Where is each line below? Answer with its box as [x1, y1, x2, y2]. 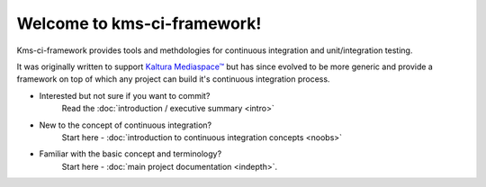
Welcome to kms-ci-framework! [16, 13, 262, 33]
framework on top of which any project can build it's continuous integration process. [16, 74, 330, 85]
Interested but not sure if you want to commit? [39, 90, 211, 101]
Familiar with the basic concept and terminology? [39, 148, 222, 159]
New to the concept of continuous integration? [39, 120, 211, 130]
